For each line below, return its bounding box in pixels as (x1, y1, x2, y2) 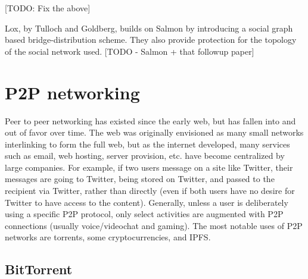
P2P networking (5, 80, 140, 104)
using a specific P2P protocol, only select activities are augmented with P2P (5, 208, 284, 220)
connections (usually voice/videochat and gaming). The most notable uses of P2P (5, 219, 303, 231)
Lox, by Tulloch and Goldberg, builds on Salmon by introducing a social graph (5, 21, 293, 34)
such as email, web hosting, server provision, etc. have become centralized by (5, 149, 285, 162)
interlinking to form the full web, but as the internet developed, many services (5, 137, 290, 150)
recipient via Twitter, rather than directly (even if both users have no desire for (5, 184, 295, 197)
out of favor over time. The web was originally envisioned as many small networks (5, 126, 304, 139)
